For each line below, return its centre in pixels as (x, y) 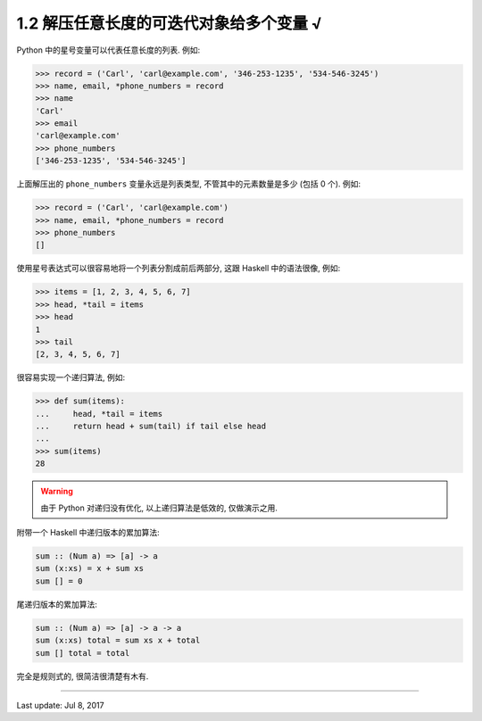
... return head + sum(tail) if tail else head (151, 427)
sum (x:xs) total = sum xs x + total (118, 641)
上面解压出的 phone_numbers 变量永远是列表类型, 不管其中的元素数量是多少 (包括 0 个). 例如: (189, 184)
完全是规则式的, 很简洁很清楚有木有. (83, 676)
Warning (57, 492)
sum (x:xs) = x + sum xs (90, 568)
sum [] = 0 (59, 581)
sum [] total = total (83, 653)
